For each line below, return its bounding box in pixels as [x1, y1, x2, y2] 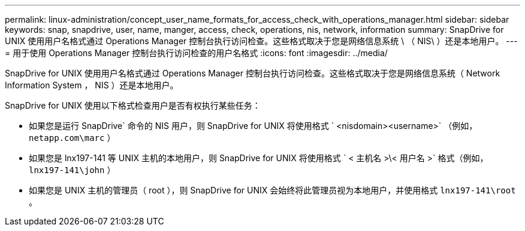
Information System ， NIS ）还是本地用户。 [5, 80, 179, 90]
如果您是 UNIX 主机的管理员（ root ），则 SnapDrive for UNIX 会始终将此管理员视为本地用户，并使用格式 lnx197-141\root [29, 185, 516, 195]
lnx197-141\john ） [29, 165, 116, 175]
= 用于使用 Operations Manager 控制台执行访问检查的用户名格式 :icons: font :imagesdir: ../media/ [5, 48, 388, 58]
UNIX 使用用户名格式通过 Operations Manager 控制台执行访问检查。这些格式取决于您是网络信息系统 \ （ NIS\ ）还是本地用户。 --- [5, 36, 518, 46]
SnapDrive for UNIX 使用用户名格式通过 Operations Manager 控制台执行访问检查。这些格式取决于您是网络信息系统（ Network [5, 68, 500, 78]
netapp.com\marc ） [29, 133, 116, 143]
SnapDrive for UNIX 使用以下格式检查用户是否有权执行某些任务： [5, 100, 261, 110]
